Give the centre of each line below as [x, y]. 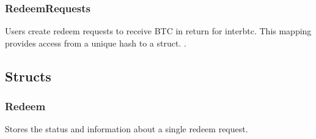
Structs [28, 76]
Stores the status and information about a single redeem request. [127, 129]
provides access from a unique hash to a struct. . [96, 43]
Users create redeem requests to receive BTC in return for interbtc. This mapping [158, 31]
